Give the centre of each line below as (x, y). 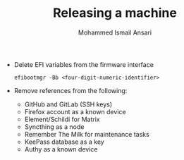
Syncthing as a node (54, 127)
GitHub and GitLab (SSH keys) (68, 104)
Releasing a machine (115, 13)
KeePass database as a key (64, 142)
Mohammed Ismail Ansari (115, 32)
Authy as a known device (61, 149)
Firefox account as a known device (75, 111)
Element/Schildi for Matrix (62, 119)
